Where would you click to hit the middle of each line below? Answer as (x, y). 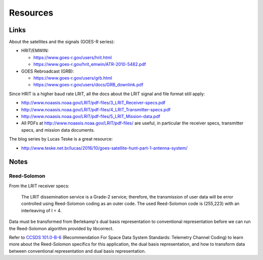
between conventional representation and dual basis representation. (77, 251)
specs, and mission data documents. (58, 130)
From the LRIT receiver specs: (39, 186)
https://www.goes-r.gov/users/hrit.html (73, 57)
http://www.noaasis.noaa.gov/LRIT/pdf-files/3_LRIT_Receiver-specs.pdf (93, 103)
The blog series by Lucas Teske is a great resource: (61, 139)
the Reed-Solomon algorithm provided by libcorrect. (61, 228)
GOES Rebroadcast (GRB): (47, 71)
